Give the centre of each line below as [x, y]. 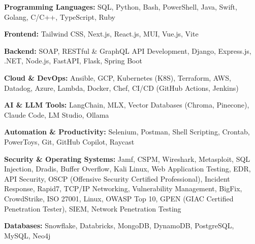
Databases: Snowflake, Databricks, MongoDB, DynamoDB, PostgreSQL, [119, 225]
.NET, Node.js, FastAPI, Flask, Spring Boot [73, 61]
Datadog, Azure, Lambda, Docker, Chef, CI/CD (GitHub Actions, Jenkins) [121, 88]
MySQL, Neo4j [27, 235]
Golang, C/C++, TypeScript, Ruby [60, 16]
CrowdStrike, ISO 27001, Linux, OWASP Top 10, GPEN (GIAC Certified [119, 198]
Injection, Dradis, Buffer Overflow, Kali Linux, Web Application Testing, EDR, [127, 169]
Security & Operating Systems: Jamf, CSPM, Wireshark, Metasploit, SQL [127, 159]
